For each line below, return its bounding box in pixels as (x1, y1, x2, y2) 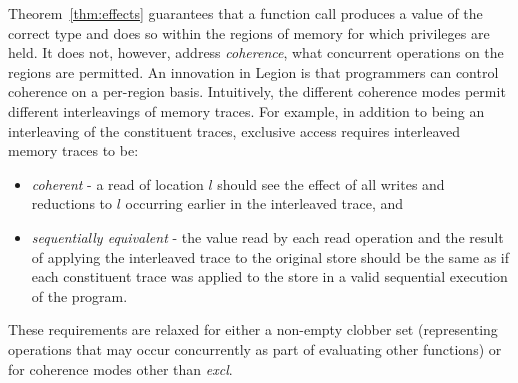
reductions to (31, 193, 113, 214)
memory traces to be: (8, 140, 139, 161)
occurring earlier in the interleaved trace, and (125, 193, 404, 214)
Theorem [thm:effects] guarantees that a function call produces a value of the (8, 3, 483, 23)
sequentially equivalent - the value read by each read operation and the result (31, 226, 504, 247)
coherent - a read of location (31, 173, 204, 194)
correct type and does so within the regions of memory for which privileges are (8, 22, 490, 43)
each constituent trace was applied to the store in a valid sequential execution (31, 266, 508, 287)
